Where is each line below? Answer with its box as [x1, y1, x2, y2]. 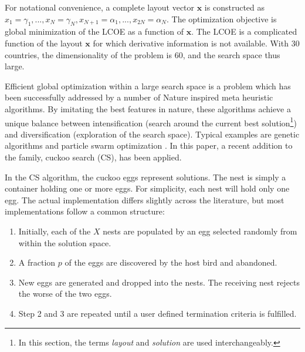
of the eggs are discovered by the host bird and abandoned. [65, 256, 277, 269]
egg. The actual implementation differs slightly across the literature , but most [5, 193, 284, 206]
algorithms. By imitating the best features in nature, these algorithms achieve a [5, 102, 291, 115]
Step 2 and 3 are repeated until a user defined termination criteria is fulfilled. [18, 307, 297, 319]
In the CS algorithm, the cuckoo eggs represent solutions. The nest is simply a [5, 170, 286, 183]
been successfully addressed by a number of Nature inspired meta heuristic [5, 91, 273, 103]
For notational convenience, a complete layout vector [5, 1, 195, 13]
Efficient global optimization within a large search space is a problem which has [5, 79, 291, 92]
